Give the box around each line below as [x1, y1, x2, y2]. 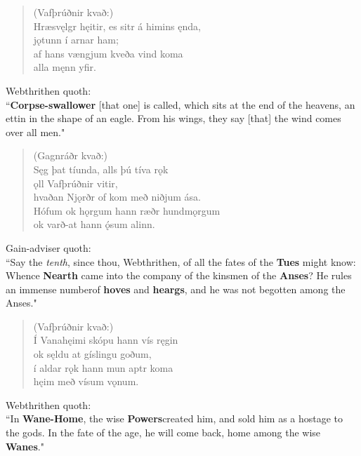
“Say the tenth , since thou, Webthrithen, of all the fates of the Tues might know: [6, 254, 356, 269]
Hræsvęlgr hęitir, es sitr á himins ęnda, [33, 18, 201, 33]
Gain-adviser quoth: [6, 240, 91, 255]
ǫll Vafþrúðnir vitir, [33, 175, 118, 190]
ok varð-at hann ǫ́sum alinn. [33, 217, 155, 232]
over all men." [6, 124, 65, 139]
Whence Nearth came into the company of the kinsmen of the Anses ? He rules [6, 268, 352, 283]
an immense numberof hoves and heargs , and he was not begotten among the [6, 281, 346, 296]
